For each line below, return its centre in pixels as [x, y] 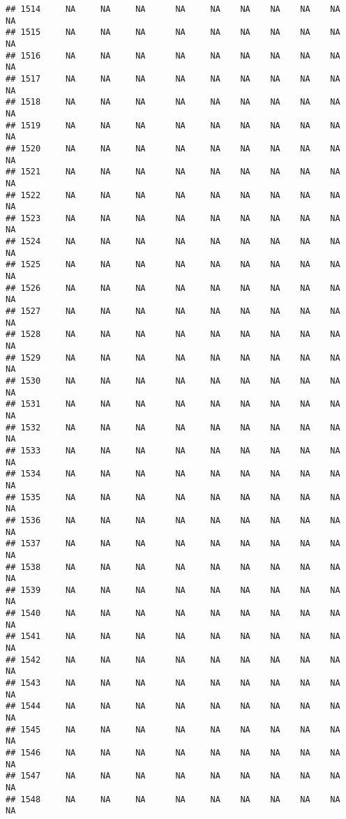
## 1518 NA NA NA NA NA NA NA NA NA [173, 102]
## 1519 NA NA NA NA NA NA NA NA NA [173, 125]
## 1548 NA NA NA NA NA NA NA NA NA [173, 799]
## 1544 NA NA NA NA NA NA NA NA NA [173, 706]
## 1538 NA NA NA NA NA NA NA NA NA [173, 567]
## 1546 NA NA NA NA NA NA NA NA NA [173, 753]
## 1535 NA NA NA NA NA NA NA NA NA [173, 497]
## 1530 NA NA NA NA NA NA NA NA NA [173, 381]
